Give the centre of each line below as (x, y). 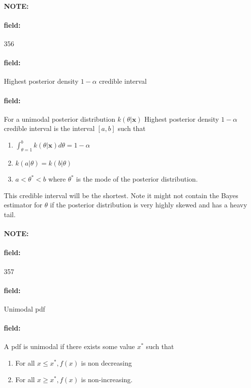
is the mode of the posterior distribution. (137, 179)
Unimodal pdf (25, 309)
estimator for (23, 205)
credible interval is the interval (49, 128)
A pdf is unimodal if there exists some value (69, 346)
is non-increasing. (107, 379)
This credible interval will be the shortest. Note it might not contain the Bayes (121, 195)
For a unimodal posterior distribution (60, 119)
